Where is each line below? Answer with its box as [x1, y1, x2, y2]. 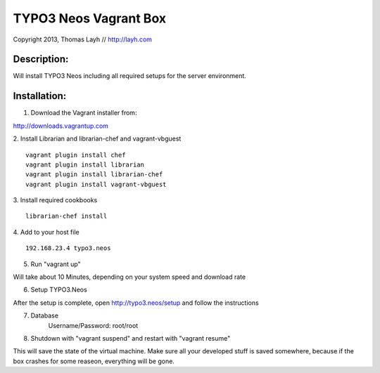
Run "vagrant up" [30, 260, 81, 268]
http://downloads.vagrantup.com [13, 122, 109, 130]
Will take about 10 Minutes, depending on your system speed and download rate [13, 273, 246, 281]
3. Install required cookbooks [13, 196, 98, 204]
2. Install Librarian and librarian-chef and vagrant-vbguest [13, 134, 182, 143]
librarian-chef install [25, 212, 108, 221]
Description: [13, 53, 69, 65]
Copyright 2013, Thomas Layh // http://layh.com [13, 35, 153, 44]
